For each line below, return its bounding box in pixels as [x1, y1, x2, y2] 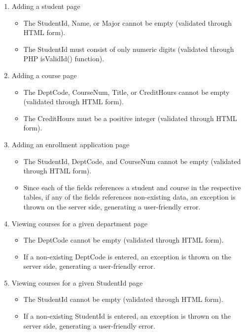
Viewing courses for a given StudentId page [11, 277, 143, 288]
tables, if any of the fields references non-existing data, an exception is [23, 192, 236, 202]
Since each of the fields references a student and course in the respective [23, 182, 241, 192]
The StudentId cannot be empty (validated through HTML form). [23, 294, 223, 304]
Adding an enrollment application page [11, 139, 130, 149]
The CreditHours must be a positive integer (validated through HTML [23, 113, 237, 123]
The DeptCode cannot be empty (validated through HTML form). [23, 235, 224, 245]
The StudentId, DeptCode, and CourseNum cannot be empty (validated [23, 156, 241, 166]
